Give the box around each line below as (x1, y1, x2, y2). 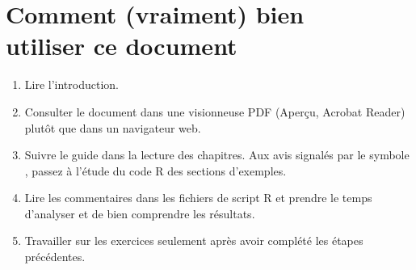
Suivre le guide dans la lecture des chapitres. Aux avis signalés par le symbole (24, 146, 410, 163)
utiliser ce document (6, 29, 237, 62)
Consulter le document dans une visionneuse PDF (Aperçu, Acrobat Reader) (24, 103, 405, 120)
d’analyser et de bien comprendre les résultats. (24, 205, 255, 221)
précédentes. (24, 248, 86, 265)
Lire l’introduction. (24, 76, 119, 93)
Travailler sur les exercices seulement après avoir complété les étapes (24, 232, 363, 249)
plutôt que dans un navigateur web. (24, 119, 201, 136)
